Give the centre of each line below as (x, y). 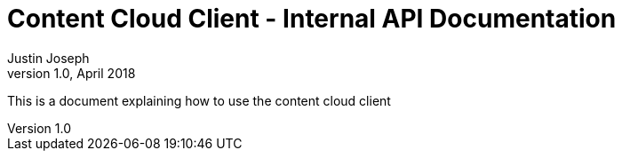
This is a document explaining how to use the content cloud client (199, 100)
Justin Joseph (48, 58)
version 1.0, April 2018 (72, 73)
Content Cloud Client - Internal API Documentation (312, 19)
